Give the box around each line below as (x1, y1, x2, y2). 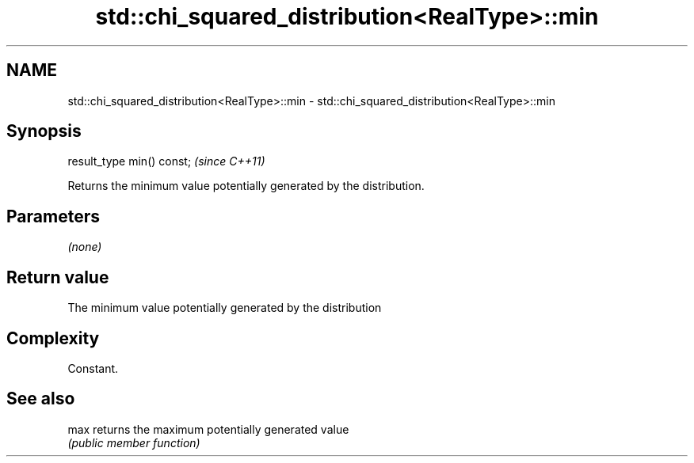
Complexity (6, 328, 100, 348)
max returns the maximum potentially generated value (67, 422, 349, 436)
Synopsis (6, 121, 82, 142)
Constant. (67, 361, 119, 375)
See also (6, 389, 75, 409)
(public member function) (67, 435, 200, 450)
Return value (6, 267, 109, 287)
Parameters (6, 206, 100, 226)
